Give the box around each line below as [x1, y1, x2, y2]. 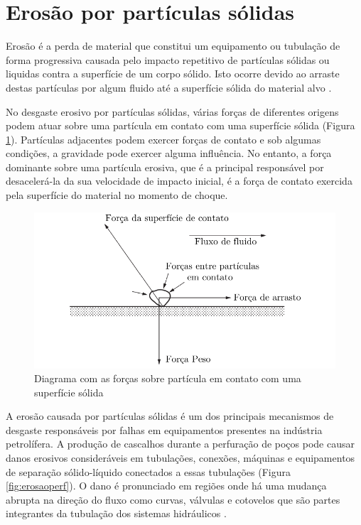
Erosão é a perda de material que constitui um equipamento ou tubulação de [6, 38, 340, 53]
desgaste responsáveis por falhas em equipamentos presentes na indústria [6, 422, 323, 437]
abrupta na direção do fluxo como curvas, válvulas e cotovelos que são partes [6, 492, 340, 507]
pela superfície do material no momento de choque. [6, 188, 228, 202]
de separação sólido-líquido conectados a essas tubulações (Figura [6, 464, 291, 479]
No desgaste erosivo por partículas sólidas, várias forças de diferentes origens [6, 104, 339, 119]
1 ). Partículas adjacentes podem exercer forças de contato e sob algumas [6, 131, 321, 146]
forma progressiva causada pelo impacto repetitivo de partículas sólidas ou [6, 52, 330, 67]
